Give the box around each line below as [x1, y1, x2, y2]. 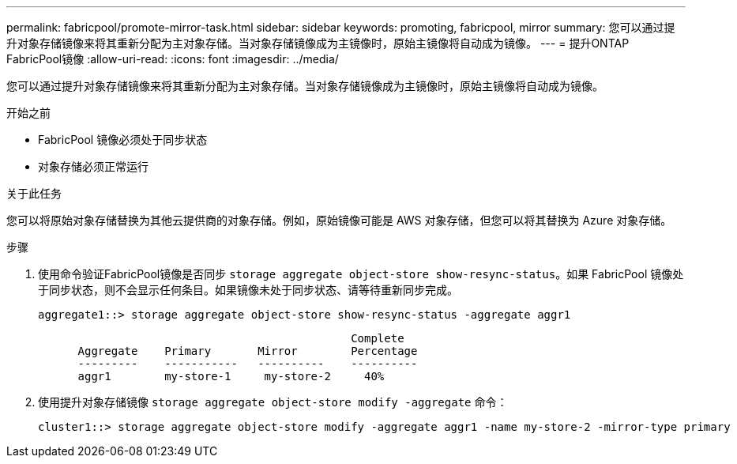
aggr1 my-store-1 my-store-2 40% [77, 370, 385, 383]
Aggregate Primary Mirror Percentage [77, 345, 418, 357]
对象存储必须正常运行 [38, 160, 149, 173]
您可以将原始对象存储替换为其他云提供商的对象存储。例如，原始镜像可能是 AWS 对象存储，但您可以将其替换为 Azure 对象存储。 [6, 213, 672, 227]
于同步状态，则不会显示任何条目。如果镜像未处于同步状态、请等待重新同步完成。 [38, 283, 458, 296]
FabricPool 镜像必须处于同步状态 [38, 133, 208, 146]
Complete [351, 332, 404, 345]
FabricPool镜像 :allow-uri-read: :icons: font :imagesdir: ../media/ [6, 52, 339, 66]
